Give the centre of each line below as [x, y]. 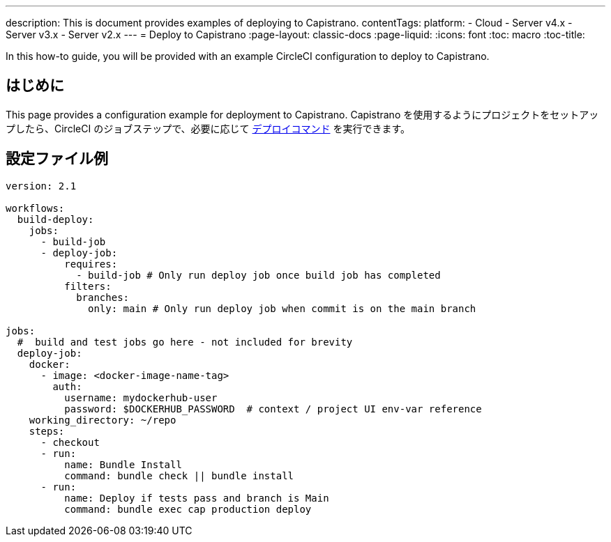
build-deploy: [55, 219]
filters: [88, 286]
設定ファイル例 [57, 159]
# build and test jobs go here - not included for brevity [185, 342]
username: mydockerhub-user [141, 397]
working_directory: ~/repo [103, 420]
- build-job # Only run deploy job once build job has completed [258, 275]
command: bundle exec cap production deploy [188, 509]
